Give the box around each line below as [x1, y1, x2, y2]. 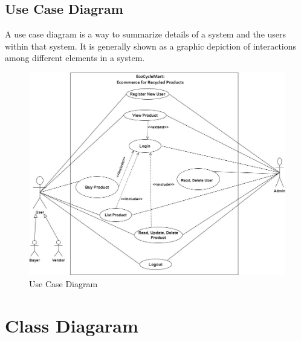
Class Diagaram [5, 313, 138, 337]
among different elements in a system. [5, 51, 145, 64]
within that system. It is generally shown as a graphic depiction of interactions [5, 39, 297, 52]
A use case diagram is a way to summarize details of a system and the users [5, 28, 286, 41]
